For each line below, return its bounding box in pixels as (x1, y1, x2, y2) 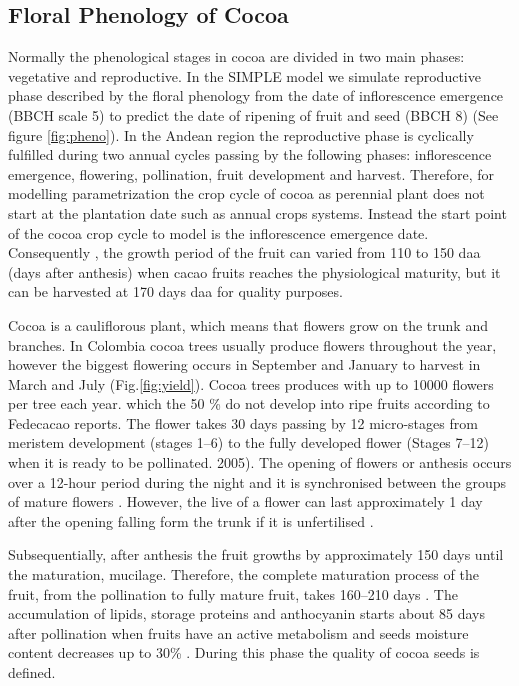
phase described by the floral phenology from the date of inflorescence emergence (8, 85, 504, 106)
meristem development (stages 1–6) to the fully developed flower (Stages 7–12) (8, 432, 489, 453)
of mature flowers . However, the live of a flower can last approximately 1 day (8, 491, 483, 512)
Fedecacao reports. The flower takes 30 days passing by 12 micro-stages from (8, 412, 478, 433)
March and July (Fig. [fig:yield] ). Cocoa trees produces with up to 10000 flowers (8, 373, 494, 394)
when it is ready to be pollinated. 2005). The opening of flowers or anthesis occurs (8, 452, 512, 473)
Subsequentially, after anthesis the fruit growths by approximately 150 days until (8, 544, 504, 565)
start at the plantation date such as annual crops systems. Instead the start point (8, 202, 507, 223)
